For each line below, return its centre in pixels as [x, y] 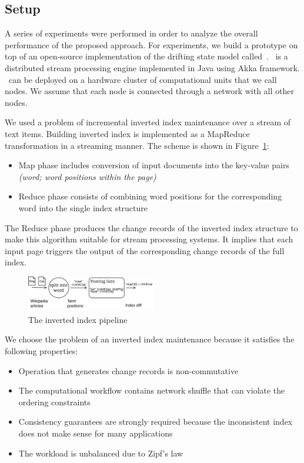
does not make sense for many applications [96, 433]
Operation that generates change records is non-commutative [128, 370]
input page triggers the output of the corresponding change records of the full [145, 250]
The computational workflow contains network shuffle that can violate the [152, 390]
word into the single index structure [83, 207]
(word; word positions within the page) [87, 176]
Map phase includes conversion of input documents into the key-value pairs [154, 165]
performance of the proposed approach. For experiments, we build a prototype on [151, 44]
